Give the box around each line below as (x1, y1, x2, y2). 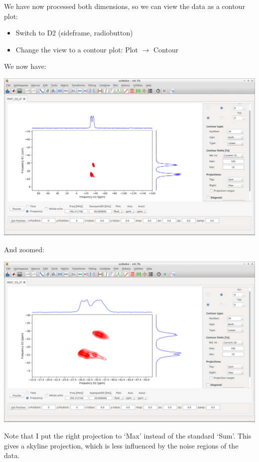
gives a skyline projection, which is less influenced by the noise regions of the (4, 440, 239, 451)
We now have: (4, 61, 46, 71)
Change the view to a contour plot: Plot (15, 44, 138, 54)
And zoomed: (4, 244, 44, 255)
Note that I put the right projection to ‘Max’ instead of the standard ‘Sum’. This (4, 431, 252, 441)
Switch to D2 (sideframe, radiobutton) (15, 27, 133, 38)
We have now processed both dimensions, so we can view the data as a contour (4, 1, 245, 11)
